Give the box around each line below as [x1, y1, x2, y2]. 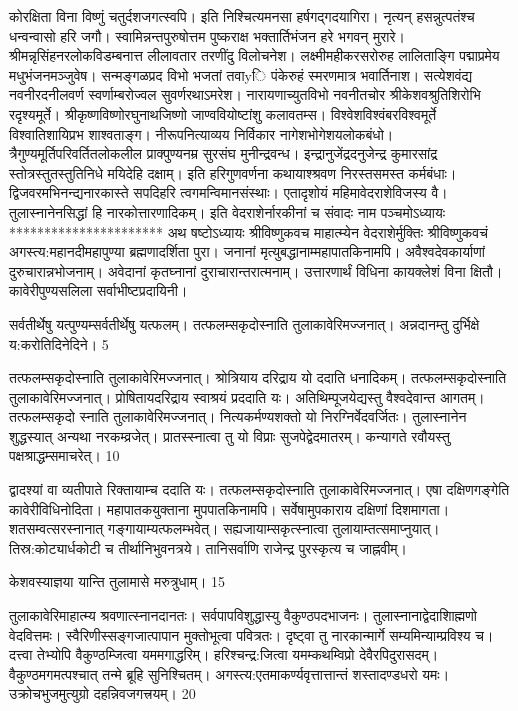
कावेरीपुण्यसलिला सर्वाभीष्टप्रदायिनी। [9, 280, 188, 301]
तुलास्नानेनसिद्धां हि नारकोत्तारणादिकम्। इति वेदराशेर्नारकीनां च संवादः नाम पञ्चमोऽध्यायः [9, 201, 446, 222]
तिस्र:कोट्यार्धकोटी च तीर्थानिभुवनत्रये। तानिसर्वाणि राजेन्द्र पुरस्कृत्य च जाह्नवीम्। [9, 537, 408, 558]
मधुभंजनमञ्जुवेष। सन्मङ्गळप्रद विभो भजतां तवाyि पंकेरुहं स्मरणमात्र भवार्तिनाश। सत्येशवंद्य [9, 64, 473, 85]
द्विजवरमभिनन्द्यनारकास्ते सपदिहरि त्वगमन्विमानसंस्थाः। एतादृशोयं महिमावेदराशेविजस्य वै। [9, 182, 448, 203]
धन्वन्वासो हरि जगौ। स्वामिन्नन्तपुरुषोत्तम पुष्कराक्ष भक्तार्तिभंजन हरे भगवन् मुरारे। [9, 25, 405, 46]
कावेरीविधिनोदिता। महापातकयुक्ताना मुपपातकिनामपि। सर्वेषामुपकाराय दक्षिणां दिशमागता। [9, 498, 450, 519]
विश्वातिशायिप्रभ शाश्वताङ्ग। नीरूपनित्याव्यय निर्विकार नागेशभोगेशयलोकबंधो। [9, 123, 394, 144]
